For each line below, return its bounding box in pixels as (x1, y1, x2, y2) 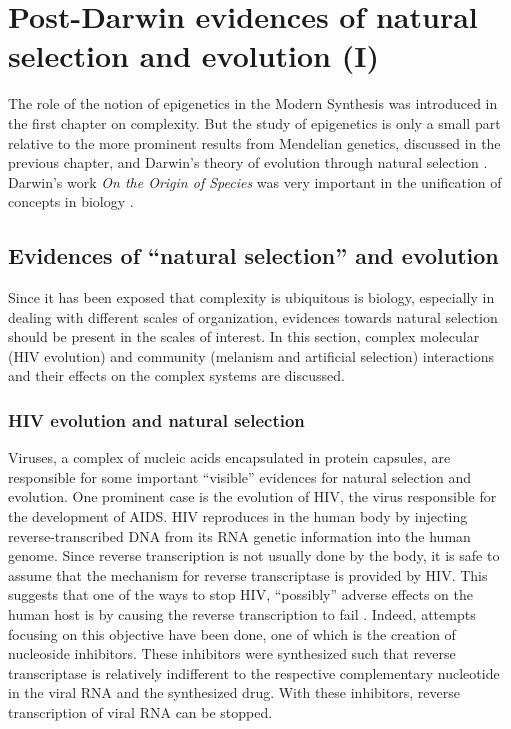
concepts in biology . (8, 191, 134, 212)
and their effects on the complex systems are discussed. (8, 365, 345, 386)
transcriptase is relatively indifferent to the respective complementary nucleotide (8, 662, 500, 683)
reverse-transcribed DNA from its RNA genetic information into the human (8, 525, 471, 546)
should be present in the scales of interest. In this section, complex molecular (8, 326, 480, 347)
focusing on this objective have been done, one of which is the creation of (8, 623, 456, 644)
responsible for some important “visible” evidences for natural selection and (8, 466, 472, 487)
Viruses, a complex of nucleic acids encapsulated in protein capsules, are (8, 447, 451, 468)
